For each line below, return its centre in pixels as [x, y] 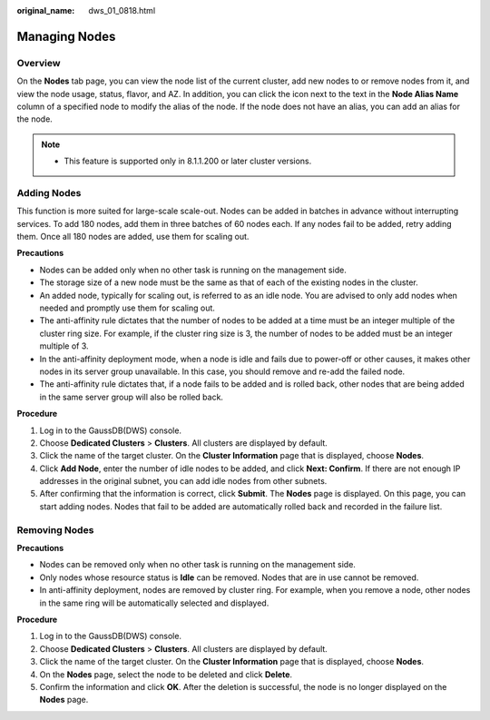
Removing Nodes [55, 529]
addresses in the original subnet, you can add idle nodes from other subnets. [183, 481]
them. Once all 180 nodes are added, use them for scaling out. [133, 237]
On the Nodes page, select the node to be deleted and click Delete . [166, 674]
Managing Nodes [66, 36]
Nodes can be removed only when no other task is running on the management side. [197, 565]
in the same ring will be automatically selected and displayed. [154, 603]
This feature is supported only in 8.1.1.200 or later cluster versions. [188, 161]
